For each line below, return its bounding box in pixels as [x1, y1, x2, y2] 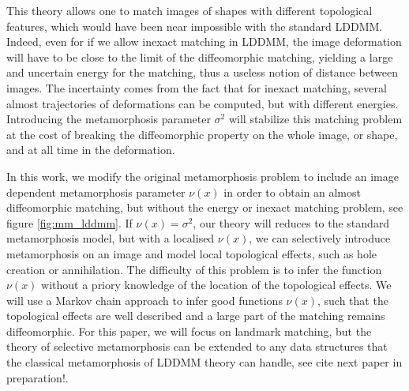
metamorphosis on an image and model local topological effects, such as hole [6, 245, 377, 261]
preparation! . [6, 369, 69, 385]
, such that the [317, 291, 388, 308]
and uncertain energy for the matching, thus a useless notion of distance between [6, 64, 398, 81]
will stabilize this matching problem [228, 111, 403, 127]
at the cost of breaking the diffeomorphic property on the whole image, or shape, [6, 126, 398, 142]
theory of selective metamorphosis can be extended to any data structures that [6, 338, 388, 355]
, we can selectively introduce [249, 230, 391, 246]
